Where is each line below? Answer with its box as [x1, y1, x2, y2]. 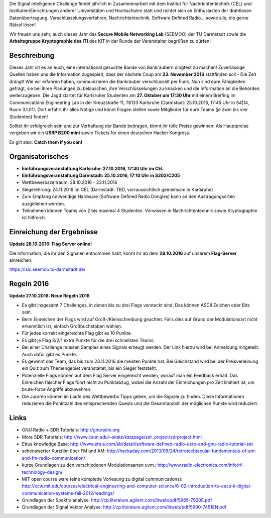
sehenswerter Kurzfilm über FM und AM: [22, 448, 106, 454]
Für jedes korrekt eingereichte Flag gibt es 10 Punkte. [22, 330, 132, 336]
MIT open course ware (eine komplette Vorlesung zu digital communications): [22, 476, 183, 482]
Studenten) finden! [9, 114, 48, 120]
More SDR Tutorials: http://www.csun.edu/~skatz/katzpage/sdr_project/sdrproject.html [22, 434, 202, 440]
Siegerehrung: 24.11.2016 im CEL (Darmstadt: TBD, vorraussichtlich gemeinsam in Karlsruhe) [22, 186, 213, 192]
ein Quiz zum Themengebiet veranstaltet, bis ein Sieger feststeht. [22, 365, 158, 371]
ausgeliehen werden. [22, 200, 65, 206]
